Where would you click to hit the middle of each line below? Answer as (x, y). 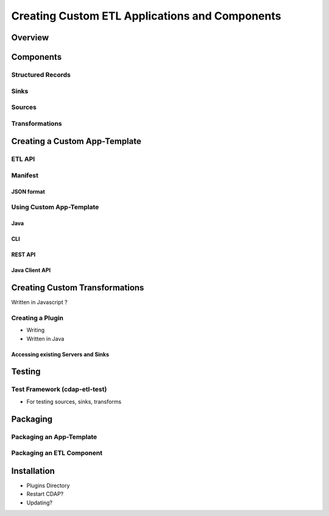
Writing (36, 330)
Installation (33, 471)
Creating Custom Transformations (78, 288)
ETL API (23, 159)
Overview (30, 38)
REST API (23, 255)
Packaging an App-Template (54, 437)
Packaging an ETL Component (57, 453)
